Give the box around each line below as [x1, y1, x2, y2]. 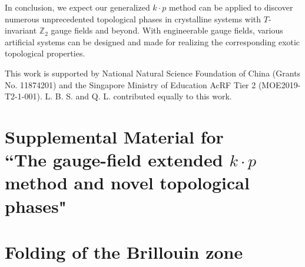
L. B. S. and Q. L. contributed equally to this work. [45, 90, 232, 102]
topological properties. [5, 47, 85, 59]
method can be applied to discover [168, 1, 293, 13]
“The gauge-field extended [5, 148, 223, 172]
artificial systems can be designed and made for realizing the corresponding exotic [5, 35, 300, 48]
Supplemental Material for [5, 124, 224, 148]
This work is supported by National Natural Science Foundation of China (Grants [5, 66, 301, 79]
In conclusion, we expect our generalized [5, 1, 150, 13]
